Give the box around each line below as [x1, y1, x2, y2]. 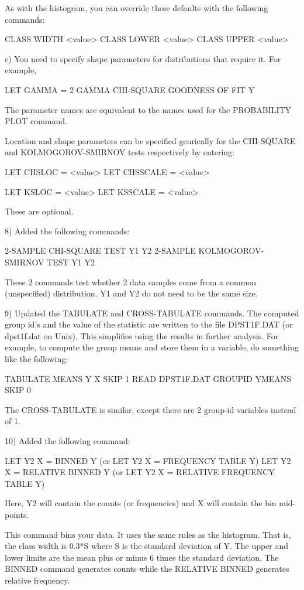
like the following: [5, 353, 68, 365]
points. [5, 509, 29, 520]
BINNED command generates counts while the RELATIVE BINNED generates [5, 562, 289, 575]
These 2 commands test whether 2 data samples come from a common [5, 275, 257, 288]
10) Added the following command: [5, 435, 130, 447]
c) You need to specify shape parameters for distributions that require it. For [5, 52, 281, 64]
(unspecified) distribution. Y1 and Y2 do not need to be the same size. [5, 287, 258, 299]
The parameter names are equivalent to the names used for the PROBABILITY [5, 103, 292, 115]
